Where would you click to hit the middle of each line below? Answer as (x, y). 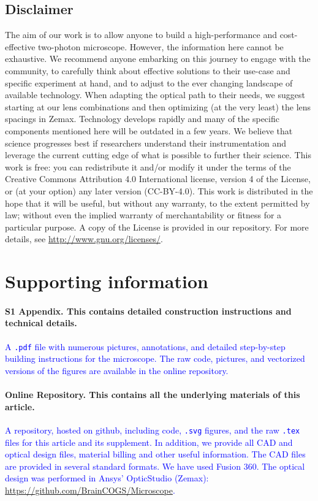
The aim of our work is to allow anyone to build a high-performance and (141, 35)
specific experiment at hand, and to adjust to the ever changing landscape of (149, 82)
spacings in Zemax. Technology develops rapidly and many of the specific (142, 119)
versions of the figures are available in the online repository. (117, 370)
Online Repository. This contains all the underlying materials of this (153, 395)
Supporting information (107, 281)
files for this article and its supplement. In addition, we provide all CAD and (149, 442)
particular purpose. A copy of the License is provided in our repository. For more (157, 227)
